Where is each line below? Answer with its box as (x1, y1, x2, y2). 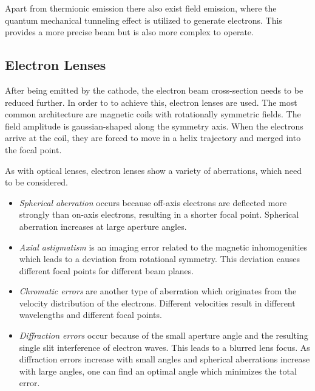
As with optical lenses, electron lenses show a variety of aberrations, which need (5, 164, 302, 176)
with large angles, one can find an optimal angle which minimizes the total (19, 364, 297, 377)
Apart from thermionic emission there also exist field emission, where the (5, 2, 277, 14)
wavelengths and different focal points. (19, 308, 162, 321)
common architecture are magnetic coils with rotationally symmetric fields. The (5, 108, 301, 120)
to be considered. (5, 176, 68, 189)
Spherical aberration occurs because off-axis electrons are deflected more (19, 196, 287, 209)
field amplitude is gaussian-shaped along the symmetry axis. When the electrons (5, 119, 303, 132)
